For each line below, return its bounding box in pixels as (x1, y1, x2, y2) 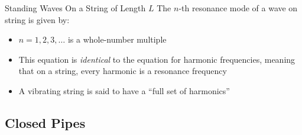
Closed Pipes (5, 113, 86, 131)
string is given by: (5, 13, 70, 25)
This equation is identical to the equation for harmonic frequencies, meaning (18, 53, 295, 65)
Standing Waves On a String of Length (5, 2, 146, 14)
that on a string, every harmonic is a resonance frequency (18, 65, 227, 77)
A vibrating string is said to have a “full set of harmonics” (18, 84, 230, 97)
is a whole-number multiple (67, 33, 167, 46)
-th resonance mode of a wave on (178, 2, 298, 14)
